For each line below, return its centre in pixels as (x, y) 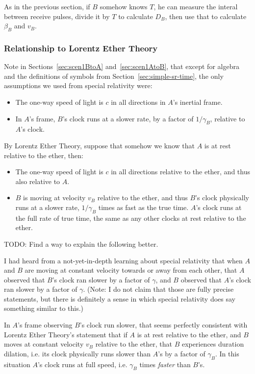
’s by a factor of (182, 353)
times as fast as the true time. (143, 207)
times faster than (165, 364)
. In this (227, 353)
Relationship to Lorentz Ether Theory (81, 48)
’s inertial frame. (198, 102)
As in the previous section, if (47, 6)
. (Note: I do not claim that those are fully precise (158, 289)
